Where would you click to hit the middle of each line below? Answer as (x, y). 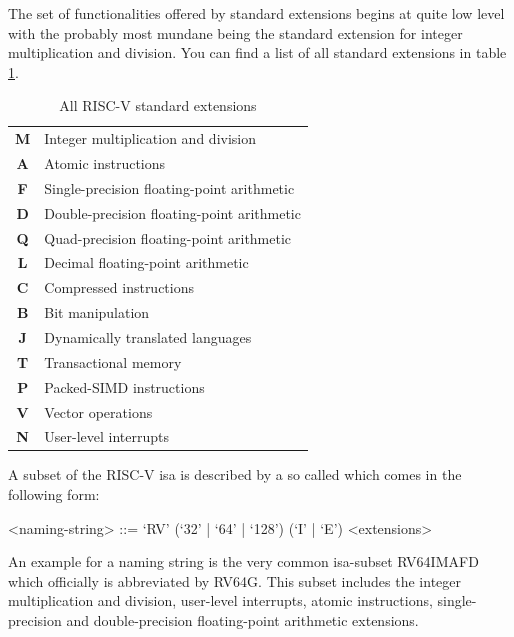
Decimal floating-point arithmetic (146, 262)
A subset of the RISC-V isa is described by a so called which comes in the (235, 474)
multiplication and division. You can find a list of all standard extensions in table (257, 52)
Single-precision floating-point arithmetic (169, 187)
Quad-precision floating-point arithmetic (168, 237)
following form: (54, 494)
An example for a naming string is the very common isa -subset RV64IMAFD (243, 561)
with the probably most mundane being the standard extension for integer (235, 32)
